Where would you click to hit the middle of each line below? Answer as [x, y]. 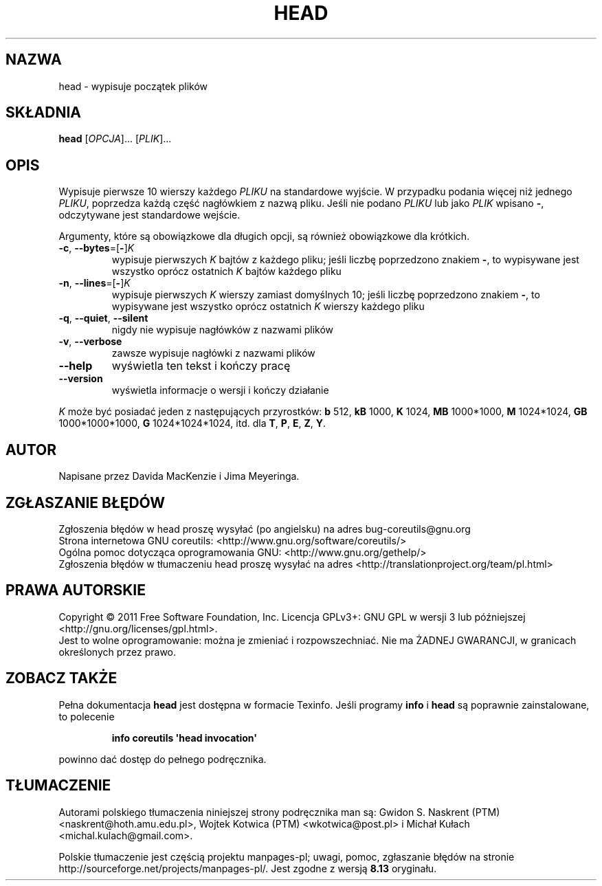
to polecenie [87, 716]
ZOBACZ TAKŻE [62, 678]
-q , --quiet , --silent [103, 318]
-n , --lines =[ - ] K [94, 283]
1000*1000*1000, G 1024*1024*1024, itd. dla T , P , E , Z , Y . [192, 423]
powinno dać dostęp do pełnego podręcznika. [163, 759]
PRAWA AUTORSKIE [76, 590]
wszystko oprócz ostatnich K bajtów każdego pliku [226, 272]
